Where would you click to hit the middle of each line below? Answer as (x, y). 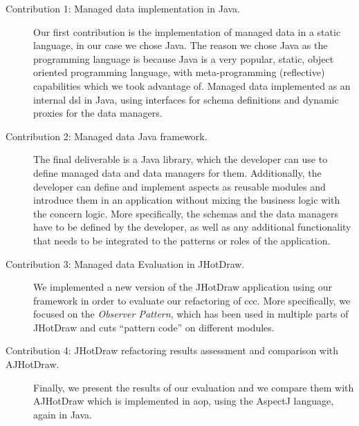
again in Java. (63, 414)
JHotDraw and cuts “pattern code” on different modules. (154, 327)
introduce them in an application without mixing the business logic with (187, 200)
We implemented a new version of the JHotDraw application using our (183, 287)
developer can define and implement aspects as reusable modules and (179, 186)
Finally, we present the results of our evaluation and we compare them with (194, 387)
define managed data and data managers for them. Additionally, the (177, 172)
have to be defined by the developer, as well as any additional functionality (192, 227)
